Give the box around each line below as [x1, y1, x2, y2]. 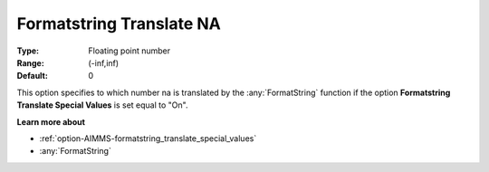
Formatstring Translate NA [16, 14, 221, 33]
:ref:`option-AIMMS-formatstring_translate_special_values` [39, 132, 257, 144]
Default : [16, 71, 49, 81]
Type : [16, 45, 40, 56]
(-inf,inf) [88, 57, 120, 68]
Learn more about [16, 116, 86, 127]
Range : [16, 57, 44, 68]
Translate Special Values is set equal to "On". [16, 100, 188, 110]
